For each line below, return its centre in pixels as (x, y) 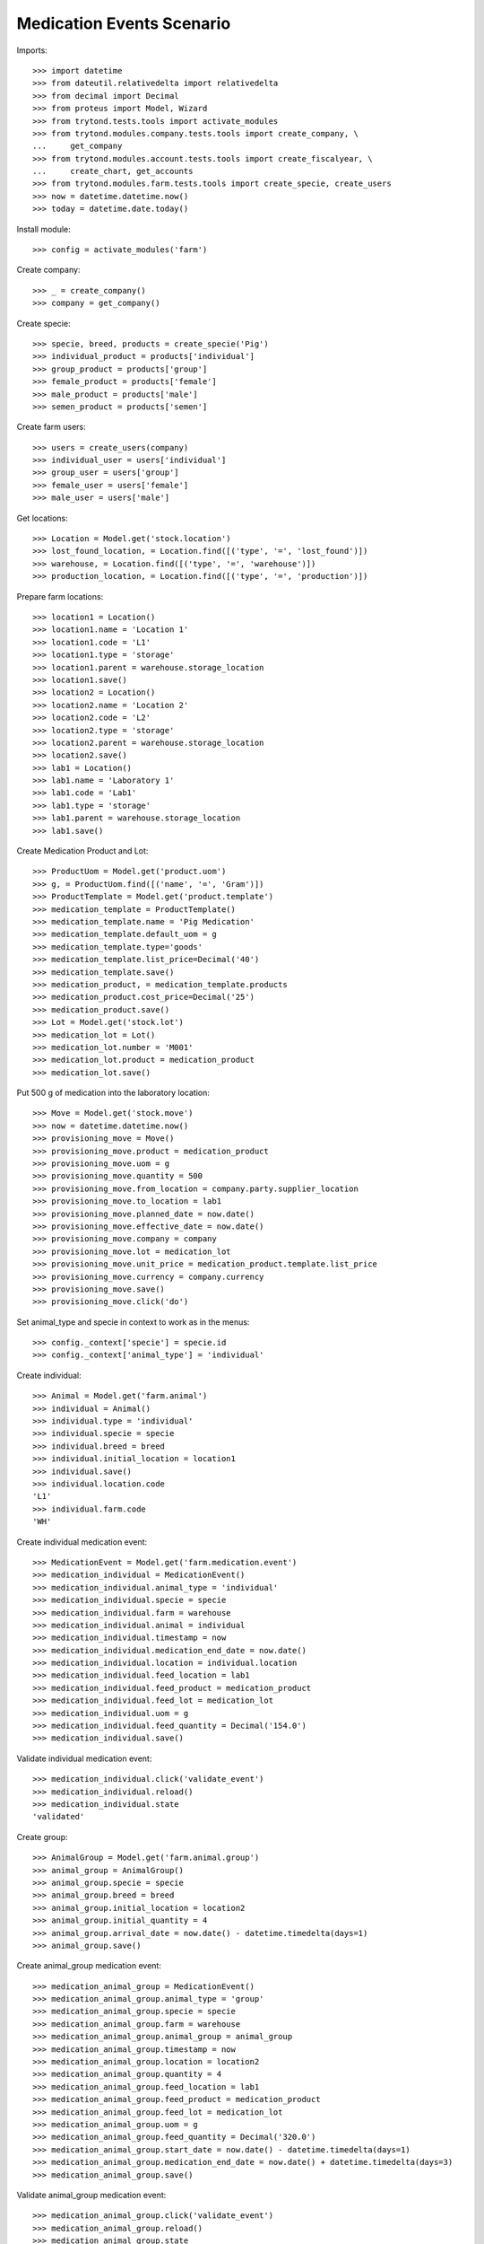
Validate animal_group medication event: (91, 2195)
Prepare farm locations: (60, 596)
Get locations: (42, 518)
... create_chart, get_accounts (113, 171)
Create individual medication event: (82, 1542)
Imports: (32, 50)
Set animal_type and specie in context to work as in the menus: (133, 1322)
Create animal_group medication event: (89, 1966)
